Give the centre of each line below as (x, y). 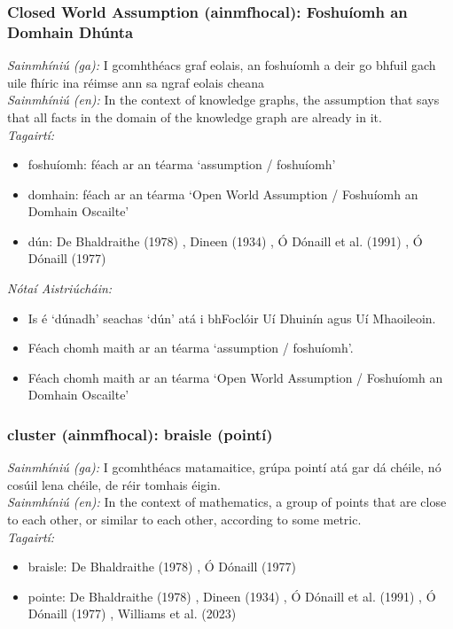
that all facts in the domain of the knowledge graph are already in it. (195, 116)
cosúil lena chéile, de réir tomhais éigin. (114, 484)
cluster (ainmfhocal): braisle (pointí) (140, 434)
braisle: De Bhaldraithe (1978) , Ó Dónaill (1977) (162, 567)
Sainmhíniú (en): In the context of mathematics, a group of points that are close (227, 502)
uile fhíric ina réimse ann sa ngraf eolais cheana (136, 82)
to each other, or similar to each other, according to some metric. (184, 520)
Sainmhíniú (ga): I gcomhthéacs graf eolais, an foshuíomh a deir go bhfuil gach (222, 65)
